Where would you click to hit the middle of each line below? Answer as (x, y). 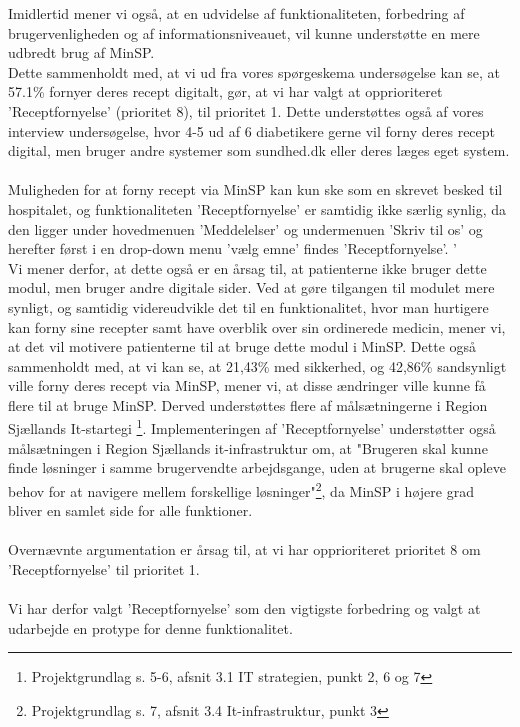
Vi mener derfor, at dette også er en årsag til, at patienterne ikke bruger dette (247, 267)
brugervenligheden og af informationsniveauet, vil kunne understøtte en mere (244, 32)
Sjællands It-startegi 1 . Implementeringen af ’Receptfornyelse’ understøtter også (252, 427)
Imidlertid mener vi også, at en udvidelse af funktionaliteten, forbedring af (236, 13)
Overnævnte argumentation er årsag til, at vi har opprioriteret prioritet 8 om (244, 549)
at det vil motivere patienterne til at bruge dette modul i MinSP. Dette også (242, 346)
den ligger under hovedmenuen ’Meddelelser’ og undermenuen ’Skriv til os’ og (245, 228)
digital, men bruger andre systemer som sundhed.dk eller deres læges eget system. (259, 150)
